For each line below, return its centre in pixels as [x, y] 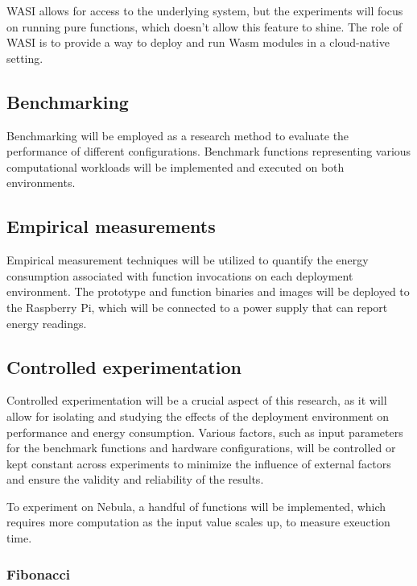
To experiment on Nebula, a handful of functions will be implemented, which [196, 506]
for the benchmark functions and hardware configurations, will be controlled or [201, 448]
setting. [25, 58]
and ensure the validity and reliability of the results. [135, 479]
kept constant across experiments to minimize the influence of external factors [199, 463]
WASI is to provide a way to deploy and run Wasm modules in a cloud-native [198, 42]
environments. [41, 183]
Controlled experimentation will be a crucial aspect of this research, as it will [197, 400]
